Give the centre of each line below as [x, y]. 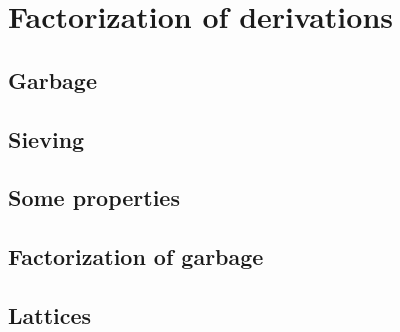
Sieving [46, 138]
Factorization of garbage [136, 256]
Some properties [94, 197]
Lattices [50, 314]
